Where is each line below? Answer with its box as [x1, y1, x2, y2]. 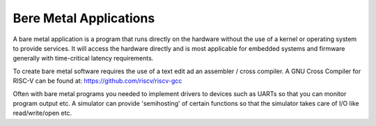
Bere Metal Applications [13, 10, 155, 26]
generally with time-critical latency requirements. [13, 54, 154, 63]
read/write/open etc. [13, 109, 72, 118]
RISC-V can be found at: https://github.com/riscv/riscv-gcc [13, 77, 182, 85]
